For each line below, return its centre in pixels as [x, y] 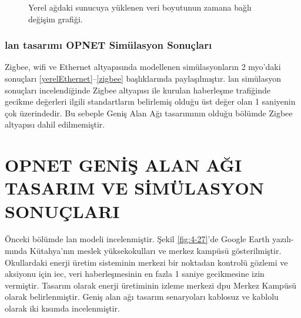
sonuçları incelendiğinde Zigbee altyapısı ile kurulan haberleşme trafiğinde [138, 90]
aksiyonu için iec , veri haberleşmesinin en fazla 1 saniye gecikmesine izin [135, 274]
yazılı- [283, 239]
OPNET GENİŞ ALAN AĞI [123, 165]
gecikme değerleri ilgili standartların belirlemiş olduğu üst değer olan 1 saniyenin [150, 101]
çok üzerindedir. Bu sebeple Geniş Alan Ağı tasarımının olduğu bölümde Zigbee [149, 113]
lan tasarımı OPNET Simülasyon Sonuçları [108, 45]
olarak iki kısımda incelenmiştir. [62, 308]
